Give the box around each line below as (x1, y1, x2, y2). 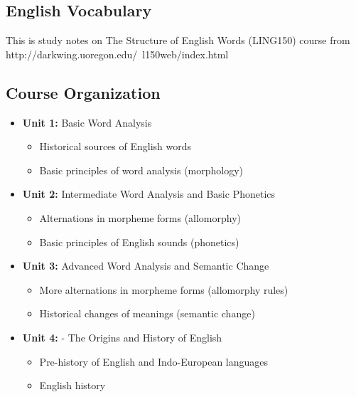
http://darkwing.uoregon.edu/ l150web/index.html (6, 46, 229, 61)
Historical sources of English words (39, 139, 192, 154)
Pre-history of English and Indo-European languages (39, 354, 269, 369)
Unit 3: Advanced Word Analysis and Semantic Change (22, 258, 269, 273)
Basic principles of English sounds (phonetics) (39, 234, 239, 249)
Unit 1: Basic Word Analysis (22, 115, 152, 129)
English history (39, 378, 106, 393)
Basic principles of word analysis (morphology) (39, 162, 244, 177)
